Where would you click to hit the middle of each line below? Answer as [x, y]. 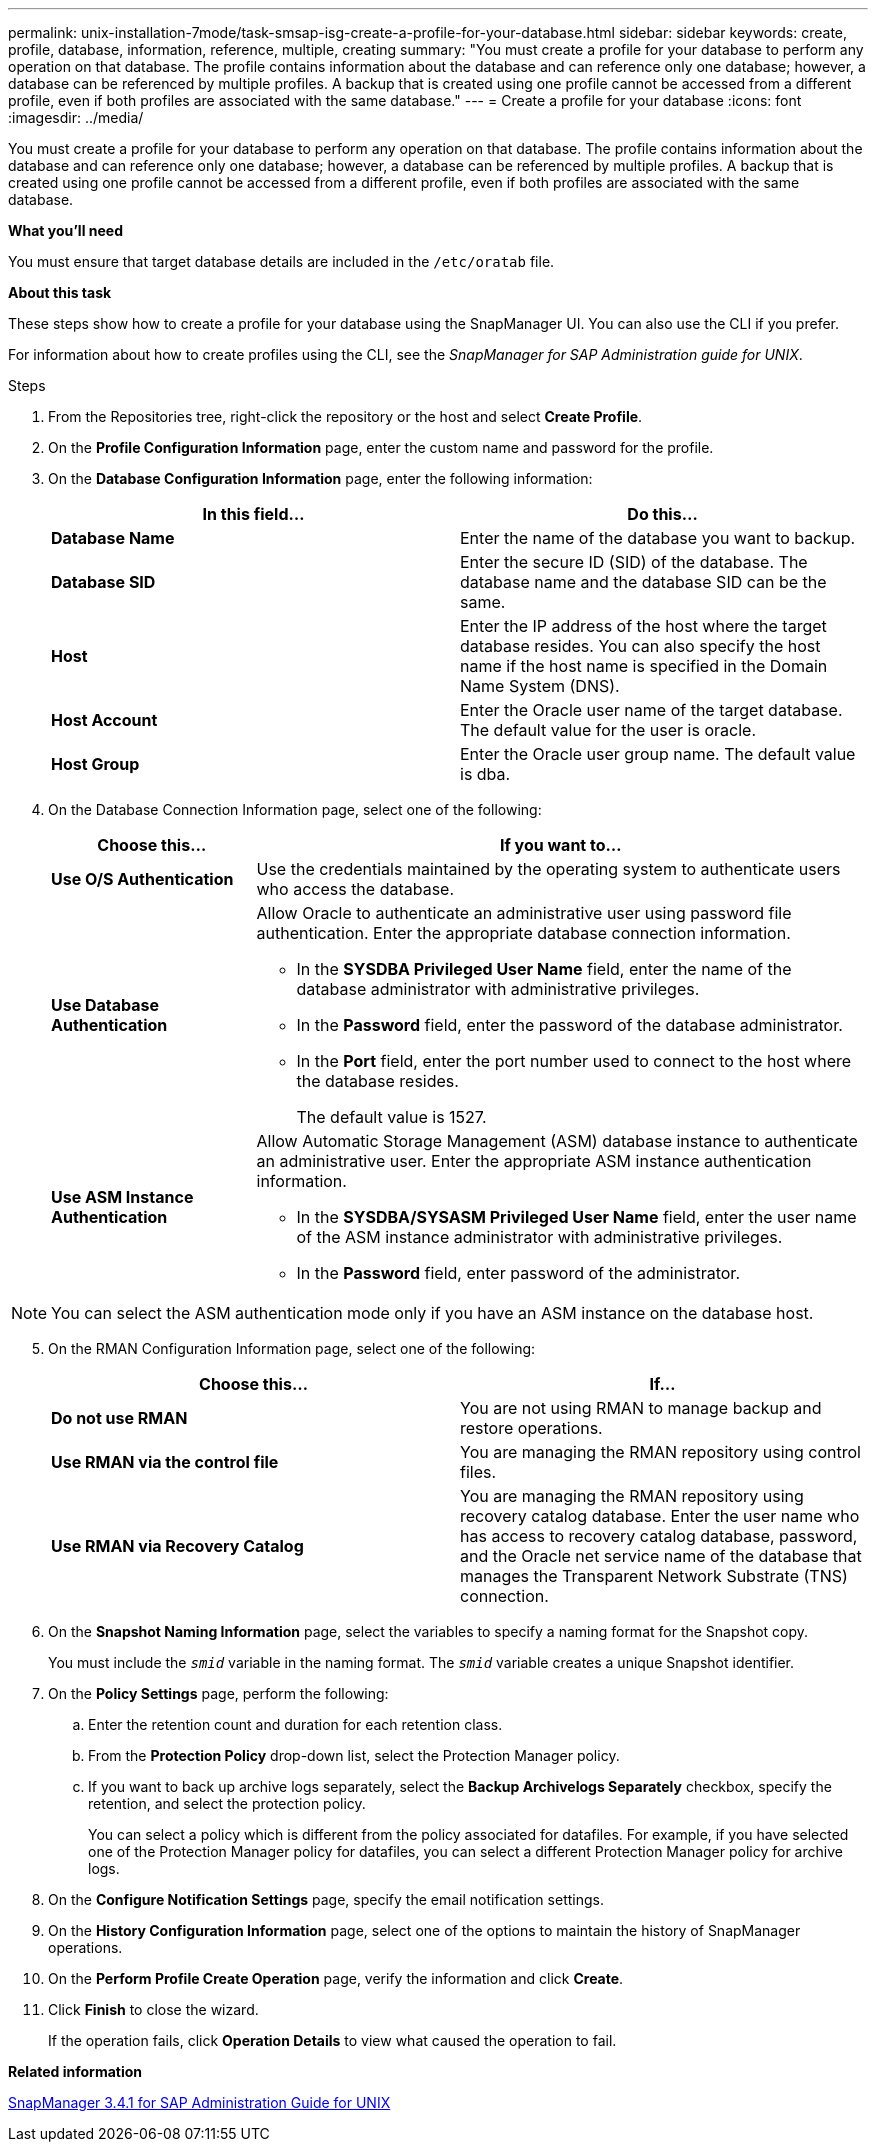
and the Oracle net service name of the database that [661, 1556]
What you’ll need [65, 230]
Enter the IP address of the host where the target [643, 626]
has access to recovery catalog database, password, [659, 1536]
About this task [60, 292]
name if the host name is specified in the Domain [644, 666]
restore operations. [531, 1428]
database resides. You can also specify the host [640, 646]
